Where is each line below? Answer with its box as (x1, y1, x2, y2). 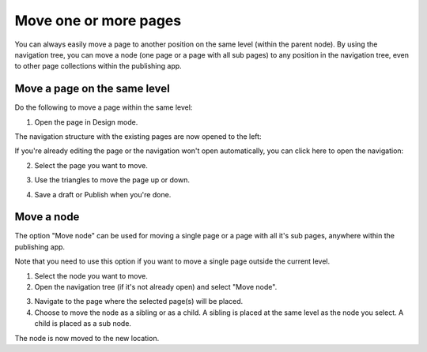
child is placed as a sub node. (34, 319, 132, 328)
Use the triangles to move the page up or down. (34, 175, 190, 185)
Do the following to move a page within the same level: (14, 103, 193, 112)
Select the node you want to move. (34, 271, 148, 280)
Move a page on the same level (14, 82, 170, 95)
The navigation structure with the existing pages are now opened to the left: (14, 132, 262, 141)
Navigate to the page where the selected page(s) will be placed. (34, 297, 244, 306)
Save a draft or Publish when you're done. (34, 189, 172, 199)
